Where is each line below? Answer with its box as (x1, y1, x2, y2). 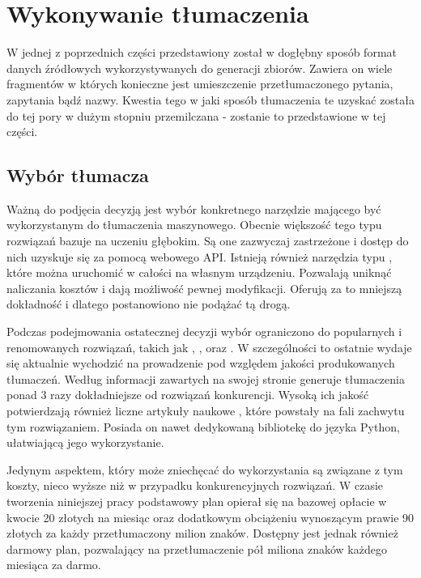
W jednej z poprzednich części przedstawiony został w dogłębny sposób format (6, 44, 397, 61)
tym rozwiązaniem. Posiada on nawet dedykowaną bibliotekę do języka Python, (6, 418, 400, 435)
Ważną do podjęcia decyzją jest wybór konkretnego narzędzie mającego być (6, 200, 381, 217)
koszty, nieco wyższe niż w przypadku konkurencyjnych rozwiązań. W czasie (6, 477, 384, 494)
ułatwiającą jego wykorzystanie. (6, 434, 164, 451)
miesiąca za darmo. (6, 556, 101, 573)
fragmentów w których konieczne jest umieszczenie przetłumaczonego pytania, (6, 75, 393, 92)
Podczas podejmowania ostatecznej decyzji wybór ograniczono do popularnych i (6, 323, 402, 340)
